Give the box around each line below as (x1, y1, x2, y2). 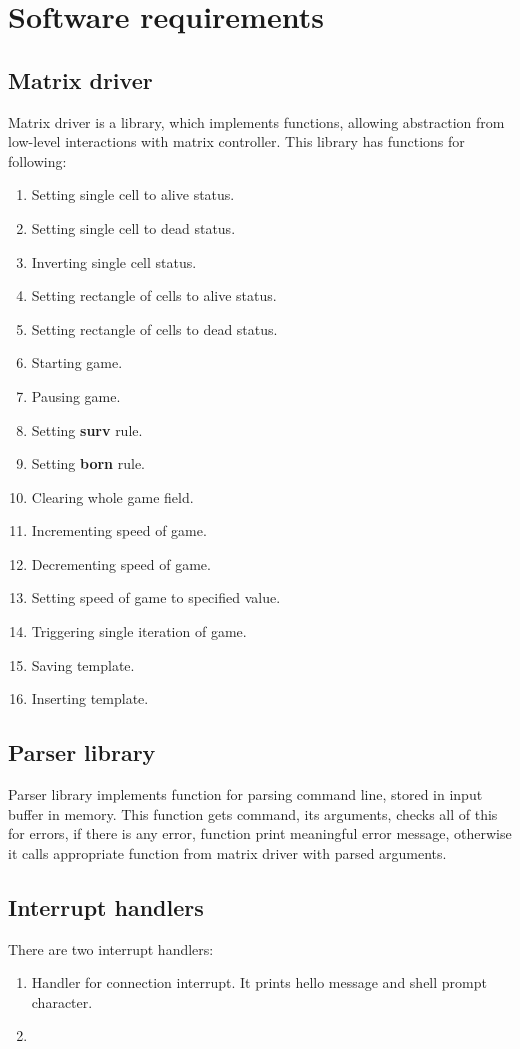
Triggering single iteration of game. (31, 621, 247, 642)
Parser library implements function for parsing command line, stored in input (8, 784, 483, 805)
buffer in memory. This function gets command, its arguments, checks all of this (8, 803, 498, 824)
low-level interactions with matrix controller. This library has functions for (8, 131, 465, 152)
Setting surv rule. (31, 419, 143, 440)
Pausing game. (31, 385, 121, 406)
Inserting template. (31, 688, 149, 709)
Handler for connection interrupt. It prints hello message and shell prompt (31, 972, 487, 993)
